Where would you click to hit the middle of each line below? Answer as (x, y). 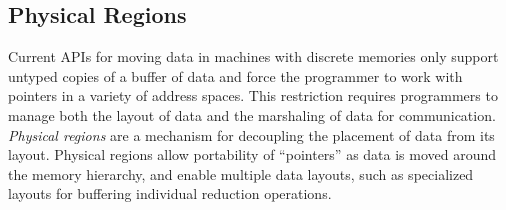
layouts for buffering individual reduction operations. (170, 193)
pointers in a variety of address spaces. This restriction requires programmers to (253, 95)
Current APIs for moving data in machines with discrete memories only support (253, 56)
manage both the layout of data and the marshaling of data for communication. (252, 114)
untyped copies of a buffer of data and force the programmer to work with (235, 75)
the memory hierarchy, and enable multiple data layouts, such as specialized (241, 173)
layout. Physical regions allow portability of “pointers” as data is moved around (252, 154)
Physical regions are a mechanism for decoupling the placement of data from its (251, 134)
